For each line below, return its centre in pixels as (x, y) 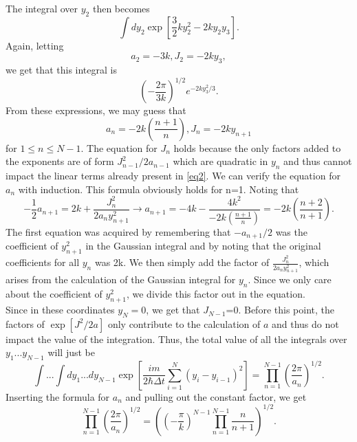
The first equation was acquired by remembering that (118, 231)
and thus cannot (318, 161)
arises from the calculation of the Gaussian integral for (121, 279)
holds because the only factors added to (257, 147)
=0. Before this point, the (280, 310)
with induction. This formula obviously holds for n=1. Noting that (159, 189)
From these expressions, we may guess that (96, 110)
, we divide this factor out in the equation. (216, 294)
